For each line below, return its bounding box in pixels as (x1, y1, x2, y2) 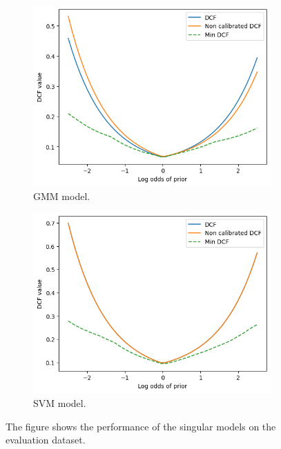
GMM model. (33, 188, 90, 203)
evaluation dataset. (6, 432, 86, 447)
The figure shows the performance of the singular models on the (6, 419, 276, 433)
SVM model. (33, 395, 86, 410)
